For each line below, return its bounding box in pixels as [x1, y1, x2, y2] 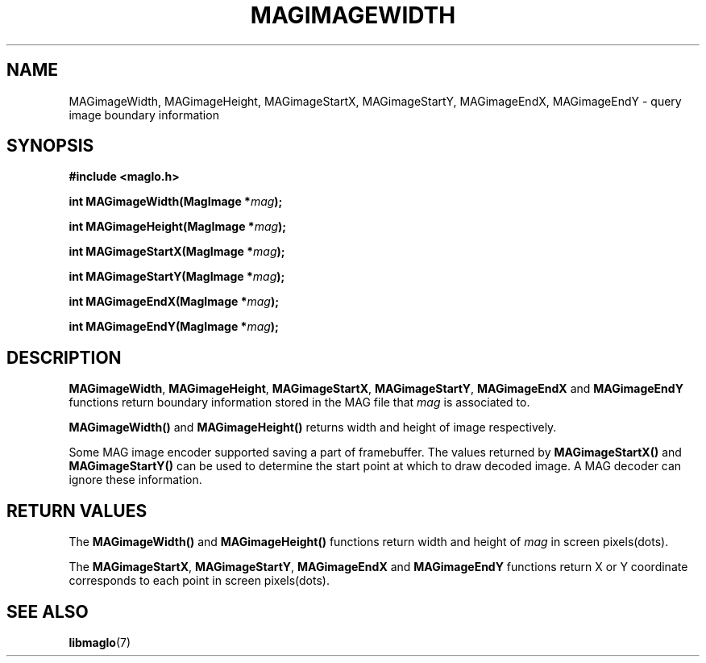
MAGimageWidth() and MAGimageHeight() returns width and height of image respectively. [69, 420, 557, 435]
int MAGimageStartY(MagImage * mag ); [69, 269, 285, 284]
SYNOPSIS [6, 136, 94, 156]
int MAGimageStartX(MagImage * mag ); [69, 244, 285, 259]
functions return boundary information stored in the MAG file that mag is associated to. [69, 395, 530, 410]
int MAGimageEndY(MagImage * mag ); [69, 319, 279, 334]
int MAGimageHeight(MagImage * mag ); [69, 219, 287, 234]
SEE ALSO [6, 601, 89, 622]
